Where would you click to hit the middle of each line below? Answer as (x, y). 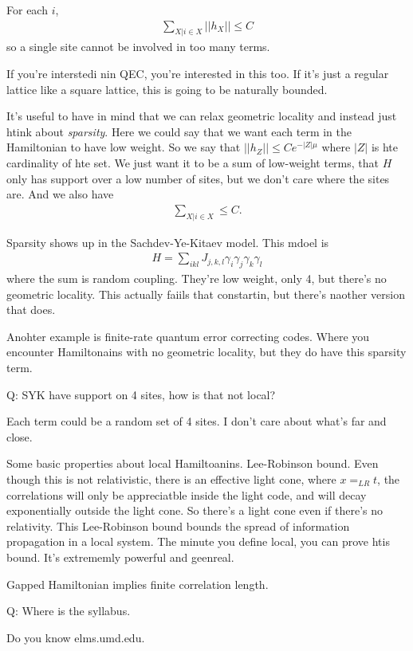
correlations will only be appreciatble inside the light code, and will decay (187, 494)
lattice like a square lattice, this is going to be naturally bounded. (167, 89)
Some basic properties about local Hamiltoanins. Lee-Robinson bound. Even (193, 463)
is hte (385, 147)
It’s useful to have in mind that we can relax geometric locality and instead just (202, 116)
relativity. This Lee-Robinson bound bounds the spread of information (178, 526)
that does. (31, 310)
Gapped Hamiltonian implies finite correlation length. (138, 584)
